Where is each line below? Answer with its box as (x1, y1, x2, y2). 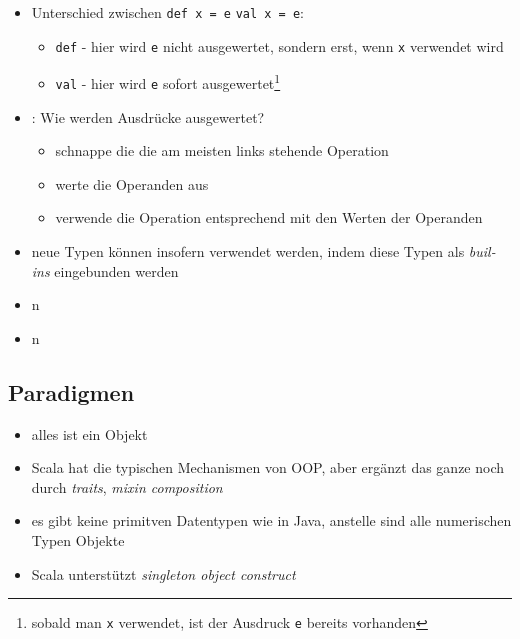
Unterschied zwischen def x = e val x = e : (31, 2, 304, 22)
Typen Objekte (31, 529, 125, 550)
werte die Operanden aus (55, 173, 209, 194)
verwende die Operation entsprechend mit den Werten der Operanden (55, 207, 483, 228)
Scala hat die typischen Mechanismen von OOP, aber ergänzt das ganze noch (31, 457, 505, 478)
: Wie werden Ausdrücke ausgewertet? (31, 106, 265, 127)
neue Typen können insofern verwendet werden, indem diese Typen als (31, 241, 465, 261)
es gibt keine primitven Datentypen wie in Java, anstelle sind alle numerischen (31, 510, 512, 531)
